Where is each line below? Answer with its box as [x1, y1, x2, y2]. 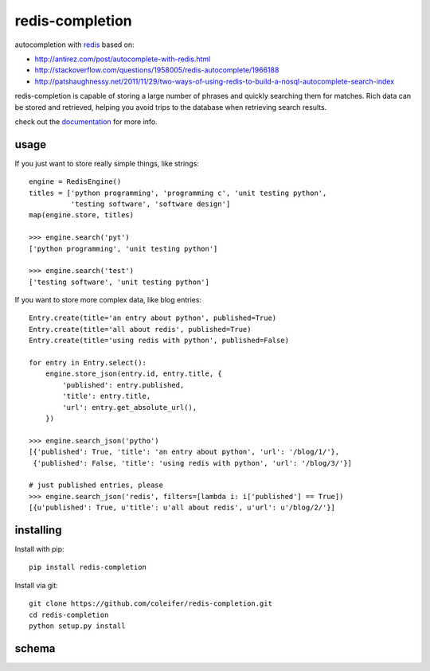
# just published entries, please [29, 481, 163, 490]
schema [14, 642, 56, 655]
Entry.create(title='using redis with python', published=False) [29, 336, 290, 345]
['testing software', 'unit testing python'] [29, 277, 210, 287]
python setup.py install [29, 621, 126, 630]
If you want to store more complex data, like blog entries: [14, 295, 202, 305]
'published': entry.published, [62, 380, 185, 389]
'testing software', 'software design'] [70, 199, 231, 209]
